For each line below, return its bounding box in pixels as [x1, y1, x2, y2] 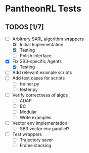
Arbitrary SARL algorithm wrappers [12, 36, 84, 42]
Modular [19, 109, 37, 115]
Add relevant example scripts [12, 70, 72, 76]
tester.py [19, 86, 38, 92]
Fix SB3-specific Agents [12, 58, 62, 65]
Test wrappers [12, 131, 42, 137]
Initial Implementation [19, 42, 64, 48]
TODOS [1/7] [5, 23, 44, 31]
